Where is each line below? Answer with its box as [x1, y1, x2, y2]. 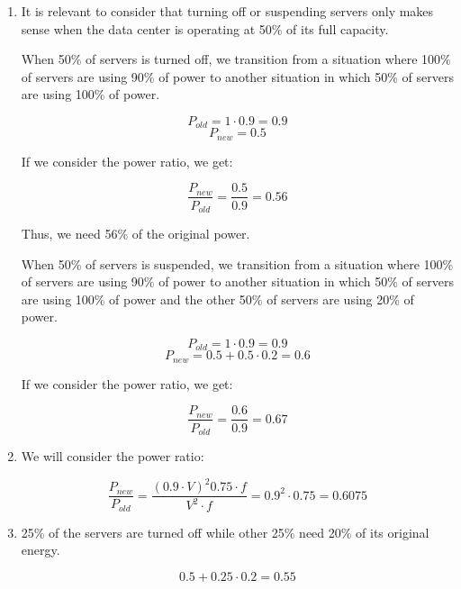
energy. [21, 540, 60, 559]
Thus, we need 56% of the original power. [21, 223, 250, 242]
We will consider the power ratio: [21, 446, 204, 465]
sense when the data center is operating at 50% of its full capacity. [21, 19, 389, 38]
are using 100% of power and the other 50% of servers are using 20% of [21, 289, 414, 308]
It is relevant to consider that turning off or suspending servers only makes [21, 2, 434, 20]
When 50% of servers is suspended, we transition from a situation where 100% [21, 254, 454, 273]
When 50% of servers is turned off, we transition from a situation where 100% [21, 50, 451, 68]
